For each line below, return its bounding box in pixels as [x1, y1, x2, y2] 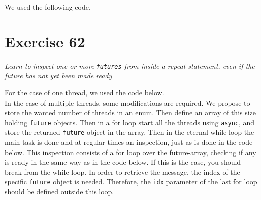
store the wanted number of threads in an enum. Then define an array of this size [5, 107, 256, 118]
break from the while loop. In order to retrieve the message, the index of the [5, 166, 240, 177]
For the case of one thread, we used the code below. [5, 87, 164, 97]
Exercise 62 [5, 31, 85, 52]
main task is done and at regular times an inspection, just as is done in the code [5, 137, 253, 147]
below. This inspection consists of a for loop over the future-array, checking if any [5, 146, 256, 157]
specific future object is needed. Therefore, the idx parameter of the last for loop [5, 176, 257, 187]
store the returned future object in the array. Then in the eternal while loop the [5, 127, 254, 137]
